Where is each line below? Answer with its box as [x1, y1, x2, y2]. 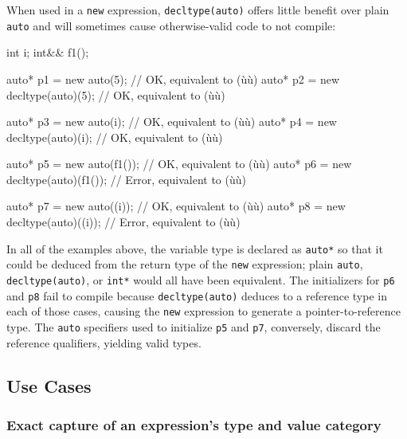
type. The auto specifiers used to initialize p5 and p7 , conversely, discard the [6, 318, 381, 335]
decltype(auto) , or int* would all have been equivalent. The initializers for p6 [6, 271, 395, 288]
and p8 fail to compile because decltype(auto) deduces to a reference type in [6, 287, 387, 304]
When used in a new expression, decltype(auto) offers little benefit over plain [6, 2, 389, 18]
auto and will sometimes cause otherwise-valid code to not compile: [6, 17, 336, 33]
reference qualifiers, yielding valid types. [6, 334, 202, 351]
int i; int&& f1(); [6, 44, 89, 61]
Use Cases [6, 373, 92, 398]
